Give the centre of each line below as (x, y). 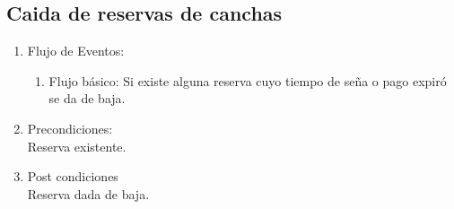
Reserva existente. (77, 146)
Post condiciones (73, 176)
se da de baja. (87, 98)
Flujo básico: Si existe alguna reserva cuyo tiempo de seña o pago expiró (248, 80)
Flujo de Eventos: (76, 51)
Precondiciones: (70, 128)
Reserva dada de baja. (88, 193)
